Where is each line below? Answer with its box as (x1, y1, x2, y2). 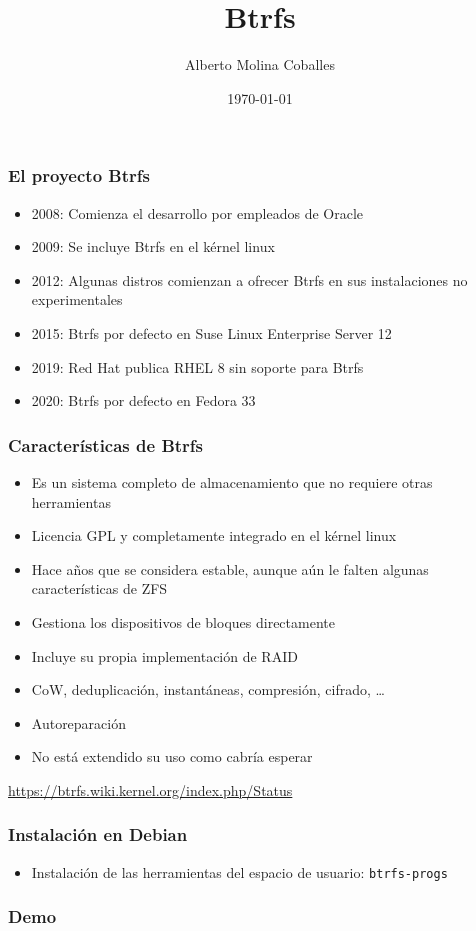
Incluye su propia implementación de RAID (31, 645, 298, 666)
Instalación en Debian (8, 822, 188, 847)
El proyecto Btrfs (8, 163, 150, 188)
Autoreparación (31, 712, 127, 733)
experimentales (31, 289, 123, 310)
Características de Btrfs (8, 432, 204, 457)
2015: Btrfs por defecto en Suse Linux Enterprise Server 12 (31, 322, 392, 343)
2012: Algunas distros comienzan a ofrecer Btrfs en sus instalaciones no (31, 269, 468, 290)
